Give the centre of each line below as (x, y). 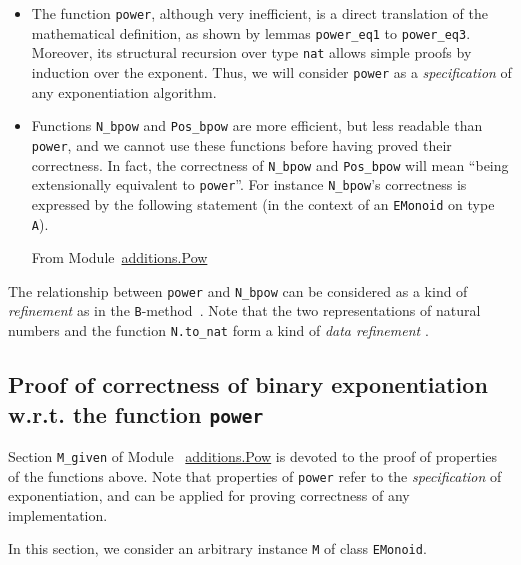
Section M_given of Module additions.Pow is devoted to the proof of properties (253, 455)
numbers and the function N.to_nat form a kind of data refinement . (218, 330)
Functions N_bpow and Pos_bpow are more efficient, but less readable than (257, 125)
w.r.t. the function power (136, 413)
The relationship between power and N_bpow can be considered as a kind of (238, 290)
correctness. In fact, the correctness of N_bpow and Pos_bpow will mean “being (270, 164)
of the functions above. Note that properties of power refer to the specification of (255, 475)
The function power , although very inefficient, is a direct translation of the (259, 13)
